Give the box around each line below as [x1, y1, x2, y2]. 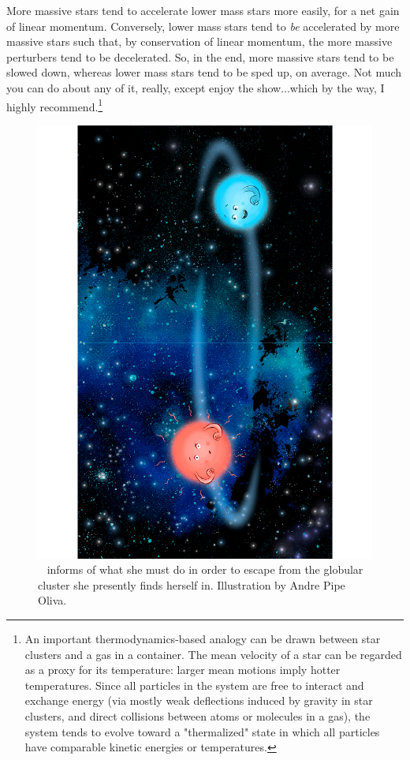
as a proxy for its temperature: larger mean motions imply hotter [24, 661, 341, 678]
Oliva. [38, 592, 67, 608]
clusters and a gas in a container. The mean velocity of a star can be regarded [24, 646, 402, 662]
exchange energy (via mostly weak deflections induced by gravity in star [24, 692, 373, 709]
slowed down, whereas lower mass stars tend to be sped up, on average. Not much [6, 64, 402, 80]
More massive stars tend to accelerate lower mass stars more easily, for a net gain [6, 2, 400, 18]
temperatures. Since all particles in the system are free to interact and [24, 676, 364, 693]
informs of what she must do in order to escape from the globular [47, 561, 363, 578]
